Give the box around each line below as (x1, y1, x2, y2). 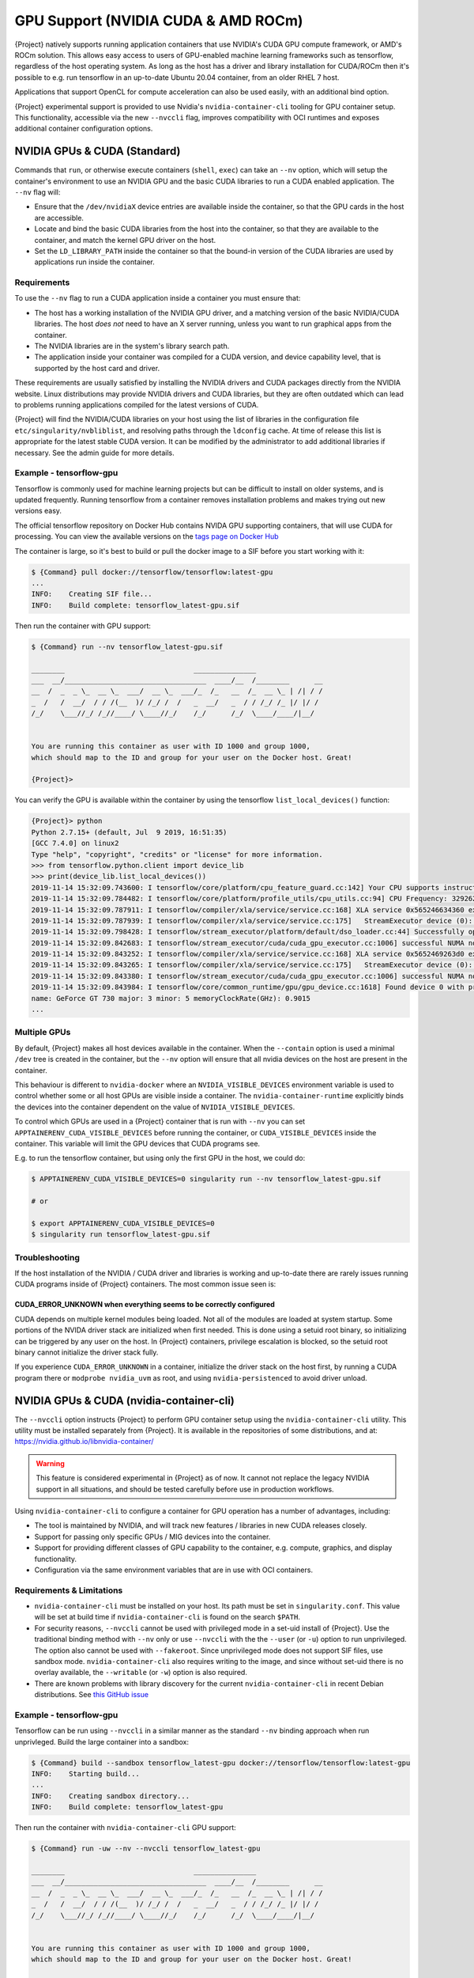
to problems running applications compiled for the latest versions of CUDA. (14, 400, 259, 409)
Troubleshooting (14, 1252, 81, 1263)
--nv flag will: (14, 187, 61, 197)
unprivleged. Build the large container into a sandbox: (14, 1737, 190, 1746)
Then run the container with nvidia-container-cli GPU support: (14, 1823, 236, 1832)
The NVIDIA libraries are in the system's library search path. (34, 341, 230, 351)
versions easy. (14, 506, 62, 516)
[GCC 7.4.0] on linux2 (31, 839, 119, 848)
